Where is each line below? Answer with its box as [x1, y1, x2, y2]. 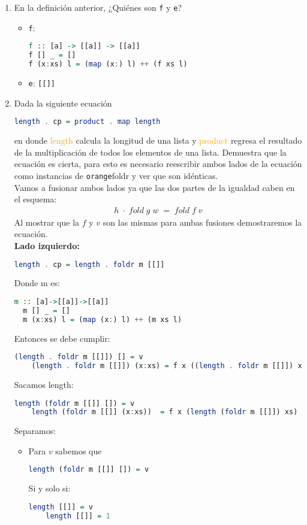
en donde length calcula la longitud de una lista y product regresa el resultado [14, 134, 302, 147]
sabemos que [55, 444, 102, 457]
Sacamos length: [14, 378, 74, 390]
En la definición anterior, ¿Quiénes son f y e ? [14, 1, 182, 13]
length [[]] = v [28, 502, 93, 511]
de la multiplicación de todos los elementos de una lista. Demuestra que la [14, 145, 287, 158]
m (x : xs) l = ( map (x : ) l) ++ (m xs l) [23, 315, 182, 324]
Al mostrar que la [14, 216, 80, 228]
